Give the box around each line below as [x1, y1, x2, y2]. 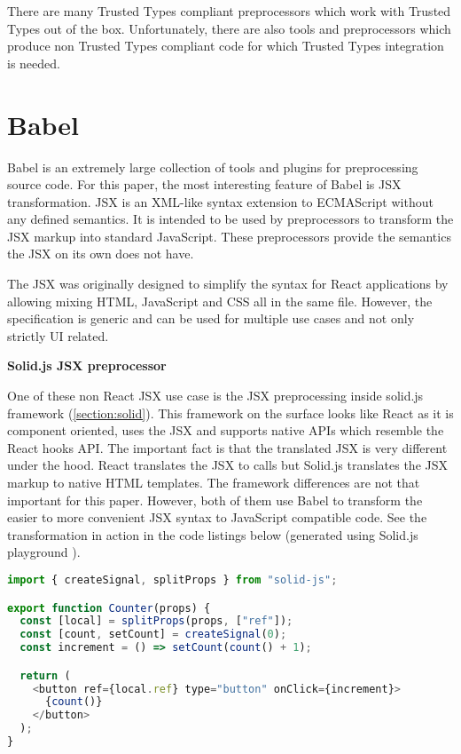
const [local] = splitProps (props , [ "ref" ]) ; [20, 615, 293, 628]
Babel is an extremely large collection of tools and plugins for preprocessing [7, 157, 418, 176]
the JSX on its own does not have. [7, 244, 194, 263]
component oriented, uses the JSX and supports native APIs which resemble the [7, 421, 444, 440]
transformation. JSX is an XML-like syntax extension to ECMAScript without [7, 192, 434, 210]
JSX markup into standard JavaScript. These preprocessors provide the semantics [7, 226, 451, 245]
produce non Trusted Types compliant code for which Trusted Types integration [7, 36, 444, 55]
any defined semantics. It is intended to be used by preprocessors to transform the [7, 210, 454, 228]
